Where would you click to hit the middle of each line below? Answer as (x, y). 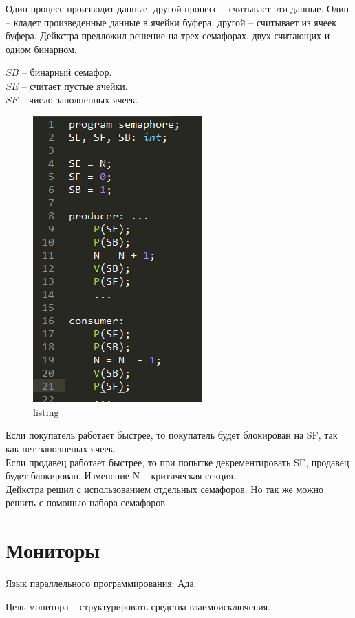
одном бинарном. (41, 49)
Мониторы (53, 550)
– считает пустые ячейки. (75, 85)
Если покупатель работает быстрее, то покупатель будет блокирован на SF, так (172, 435)
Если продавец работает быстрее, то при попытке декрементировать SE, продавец (177, 462)
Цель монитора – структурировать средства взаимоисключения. (138, 606)
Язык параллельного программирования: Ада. (101, 583)
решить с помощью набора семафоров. (87, 502)
